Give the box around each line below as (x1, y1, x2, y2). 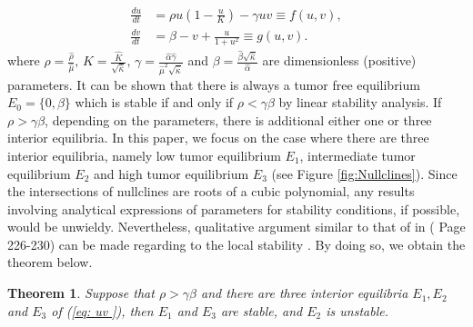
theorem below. (7, 253, 93, 272)
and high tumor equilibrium (94, 163, 249, 183)
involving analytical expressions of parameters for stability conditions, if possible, (7, 199, 460, 218)
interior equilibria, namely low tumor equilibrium (7, 145, 281, 164)
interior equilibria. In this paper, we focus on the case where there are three (7, 128, 429, 147)
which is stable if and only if (75, 93, 234, 112)
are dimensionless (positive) (262, 51, 417, 70)
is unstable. (326, 301, 388, 320)
